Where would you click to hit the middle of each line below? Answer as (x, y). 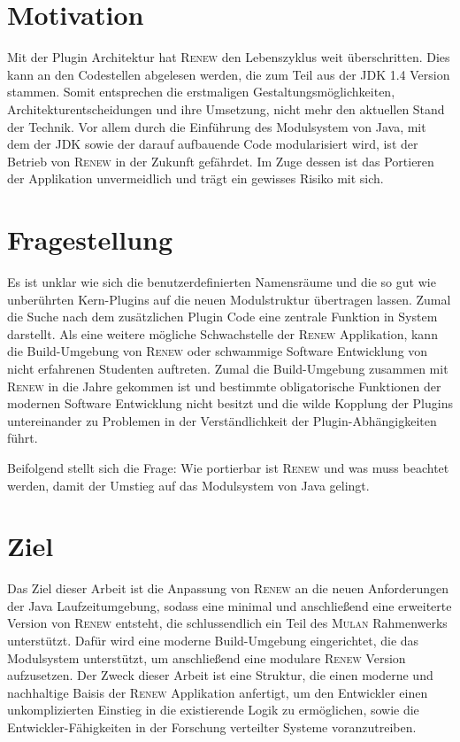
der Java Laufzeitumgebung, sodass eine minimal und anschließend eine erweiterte (230, 605)
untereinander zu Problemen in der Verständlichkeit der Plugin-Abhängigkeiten (222, 420)
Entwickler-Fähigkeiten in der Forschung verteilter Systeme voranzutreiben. (212, 727)
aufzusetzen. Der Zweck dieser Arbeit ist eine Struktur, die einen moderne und (220, 675)
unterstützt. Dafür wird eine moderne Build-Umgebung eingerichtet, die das (213, 641)
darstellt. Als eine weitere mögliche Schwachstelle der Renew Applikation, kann (222, 333)
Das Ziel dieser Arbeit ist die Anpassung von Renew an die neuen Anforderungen (228, 588)
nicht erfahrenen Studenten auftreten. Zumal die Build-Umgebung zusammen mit (228, 368)
